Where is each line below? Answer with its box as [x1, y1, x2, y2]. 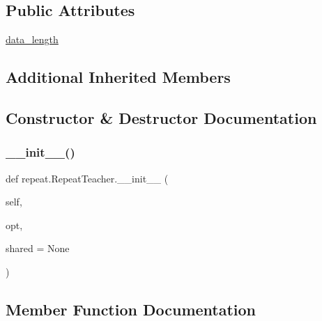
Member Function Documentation [6, 298, 256, 320]
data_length [6, 32, 59, 47]
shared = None [6, 241, 70, 256]
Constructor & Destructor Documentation [6, 107, 317, 128]
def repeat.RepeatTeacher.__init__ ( [6, 171, 169, 185]
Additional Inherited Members [6, 66, 231, 88]
